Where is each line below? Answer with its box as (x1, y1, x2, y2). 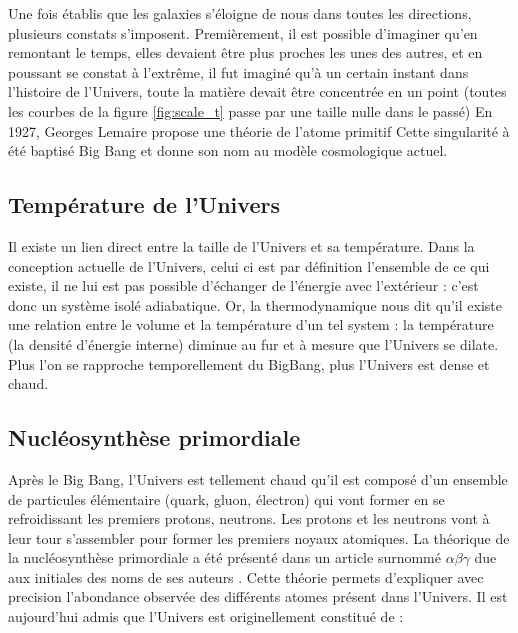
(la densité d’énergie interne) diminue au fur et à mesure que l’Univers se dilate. (8, 333, 499, 354)
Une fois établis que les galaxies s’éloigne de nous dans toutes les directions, (8, 3, 472, 23)
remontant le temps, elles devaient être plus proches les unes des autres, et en (8, 42, 483, 63)
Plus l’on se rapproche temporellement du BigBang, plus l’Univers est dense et (8, 353, 490, 374)
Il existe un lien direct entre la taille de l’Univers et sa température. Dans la (8, 235, 475, 256)
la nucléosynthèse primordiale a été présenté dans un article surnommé (8, 547, 441, 568)
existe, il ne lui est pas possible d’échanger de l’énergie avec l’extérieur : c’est (8, 275, 479, 296)
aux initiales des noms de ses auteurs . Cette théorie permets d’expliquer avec (8, 566, 484, 587)
